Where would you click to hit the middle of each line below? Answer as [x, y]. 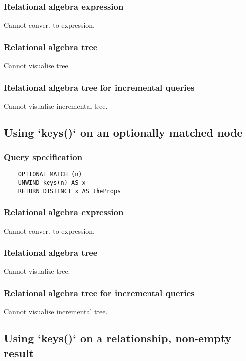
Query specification [43, 157]
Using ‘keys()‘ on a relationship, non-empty [118, 338]
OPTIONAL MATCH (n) [50, 175]
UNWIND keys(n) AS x [52, 183]
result [19, 352]
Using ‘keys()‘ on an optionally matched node [123, 132]
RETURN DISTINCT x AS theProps [70, 191]
